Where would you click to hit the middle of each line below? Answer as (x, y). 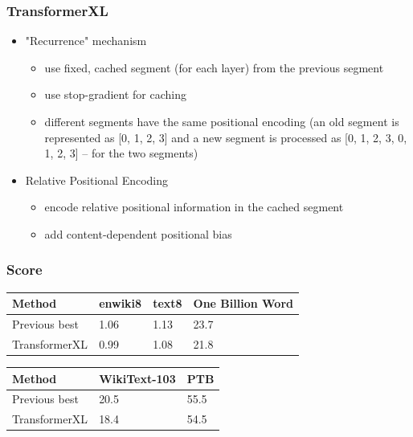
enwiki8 (121, 303)
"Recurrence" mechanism (86, 41)
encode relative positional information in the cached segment (194, 207)
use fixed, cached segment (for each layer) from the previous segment (214, 67)
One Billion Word (243, 303)
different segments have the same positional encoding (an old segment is (222, 121)
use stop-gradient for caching (115, 94)
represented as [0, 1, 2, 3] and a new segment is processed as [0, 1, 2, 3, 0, (226, 137)
